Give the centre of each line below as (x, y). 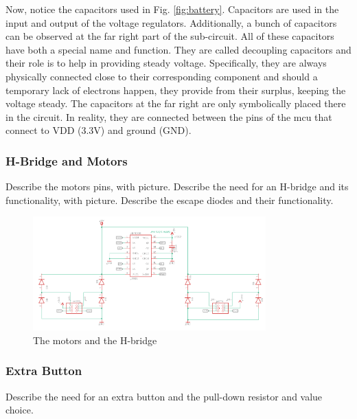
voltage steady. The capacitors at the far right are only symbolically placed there (176, 103)
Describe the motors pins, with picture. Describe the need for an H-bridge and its (177, 186)
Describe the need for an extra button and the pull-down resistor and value (164, 396)
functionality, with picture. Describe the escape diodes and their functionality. (170, 200)
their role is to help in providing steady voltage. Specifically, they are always (166, 63)
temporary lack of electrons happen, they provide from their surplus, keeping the (176, 90)
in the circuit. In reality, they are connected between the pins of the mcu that (169, 116)
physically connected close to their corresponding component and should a (162, 76)
